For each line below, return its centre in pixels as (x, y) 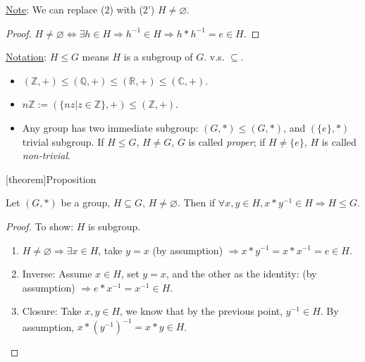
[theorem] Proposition (51, 179)
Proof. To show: (40, 226)
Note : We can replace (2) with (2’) (80, 9)
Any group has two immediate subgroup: (110, 127)
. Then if (196, 202)
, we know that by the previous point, (202, 311)
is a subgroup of (158, 57)
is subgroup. (115, 226)
